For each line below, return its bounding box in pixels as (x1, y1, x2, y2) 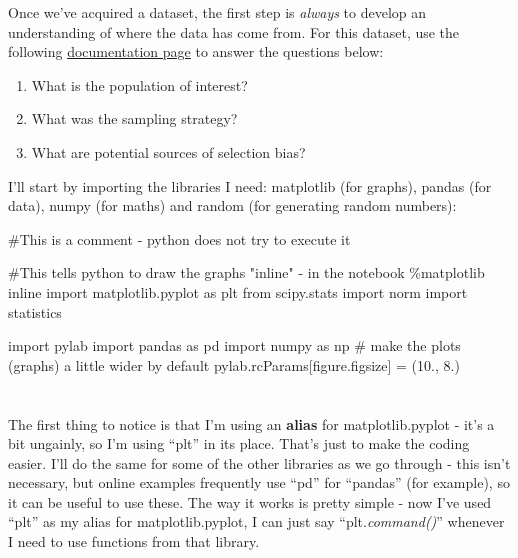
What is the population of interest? (31, 74, 248, 95)
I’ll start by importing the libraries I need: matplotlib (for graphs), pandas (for (8, 175, 492, 196)
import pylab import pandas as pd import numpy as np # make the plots (8, 335, 461, 356)
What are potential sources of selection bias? (31, 141, 306, 162)
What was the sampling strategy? (31, 108, 238, 129)
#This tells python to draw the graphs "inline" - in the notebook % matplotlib (8, 262, 485, 283)
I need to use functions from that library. (8, 531, 260, 552)
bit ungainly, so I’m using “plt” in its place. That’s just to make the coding (8, 433, 470, 454)
